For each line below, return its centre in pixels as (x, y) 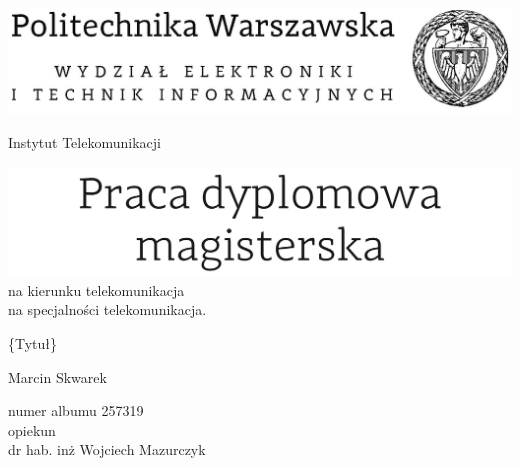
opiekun (32, 429)
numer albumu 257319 (76, 410)
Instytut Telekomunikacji (84, 141)
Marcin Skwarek (57, 376)
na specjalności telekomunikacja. (107, 309)
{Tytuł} (33, 343)
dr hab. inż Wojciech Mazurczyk (107, 449)
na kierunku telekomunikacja (96, 289)
